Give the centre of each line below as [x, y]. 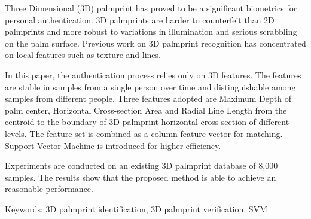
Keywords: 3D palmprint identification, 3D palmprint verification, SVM [136, 209]
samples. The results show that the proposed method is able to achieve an [141, 177]
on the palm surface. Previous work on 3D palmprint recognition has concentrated [155, 43]
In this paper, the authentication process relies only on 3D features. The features [153, 74]
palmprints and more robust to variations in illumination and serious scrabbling [151, 31]
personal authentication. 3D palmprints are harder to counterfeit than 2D [140, 19]
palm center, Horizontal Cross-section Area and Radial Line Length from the [146, 110]
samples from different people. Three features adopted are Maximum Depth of [148, 98]
